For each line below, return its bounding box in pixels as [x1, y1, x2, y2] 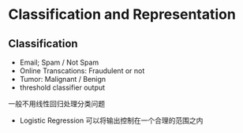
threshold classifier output [19, 83, 105, 92]
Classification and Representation [8, 6, 237, 24]
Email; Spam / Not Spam [19, 57, 99, 67]
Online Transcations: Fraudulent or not [19, 66, 145, 76]
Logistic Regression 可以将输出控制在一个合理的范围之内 [19, 116, 204, 125]
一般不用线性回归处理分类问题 [8, 99, 105, 108]
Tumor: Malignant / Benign [19, 75, 107, 83]
